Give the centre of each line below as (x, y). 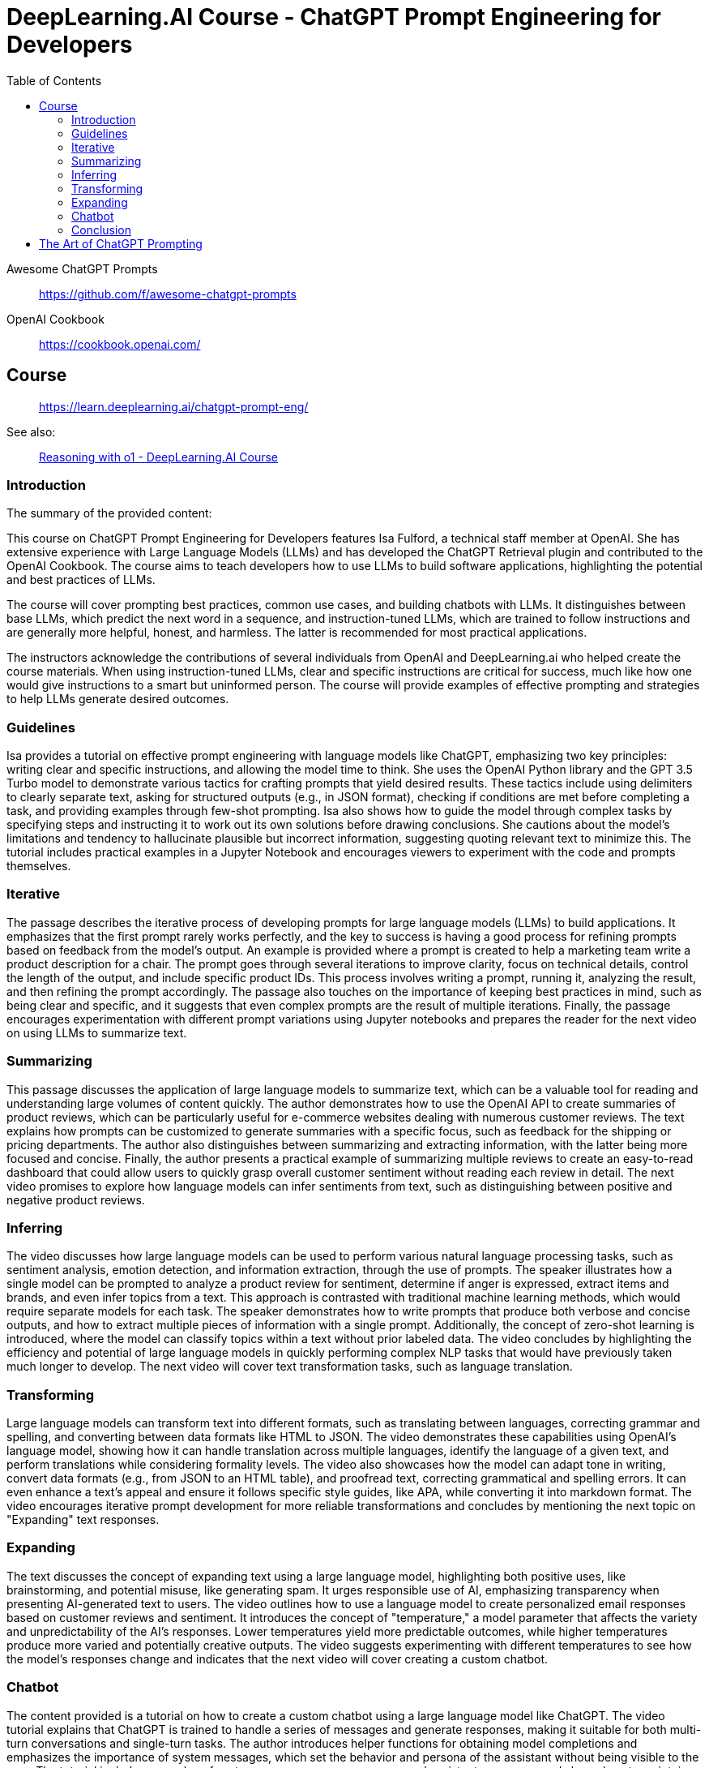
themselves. (39, 866)
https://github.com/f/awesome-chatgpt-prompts (168, 294)
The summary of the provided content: (109, 513)
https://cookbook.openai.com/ (120, 344)
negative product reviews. (76, 1199)
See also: (31, 431)
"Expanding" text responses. (83, 1520)
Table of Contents (54, 80)
